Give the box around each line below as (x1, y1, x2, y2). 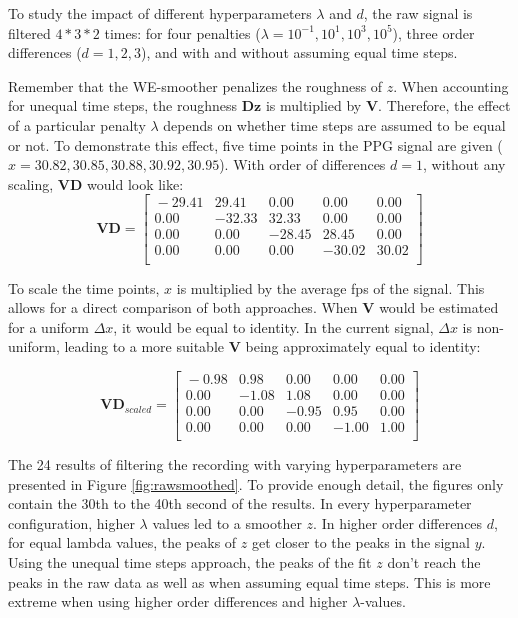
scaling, (8, 173, 54, 194)
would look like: (87, 173, 184, 194)
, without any (423, 154, 506, 175)
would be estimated (379, 297, 499, 318)
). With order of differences (219, 154, 386, 175)
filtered (8, 22, 51, 43)
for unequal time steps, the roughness (8, 95, 238, 116)
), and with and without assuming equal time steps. (141, 42, 458, 63)
